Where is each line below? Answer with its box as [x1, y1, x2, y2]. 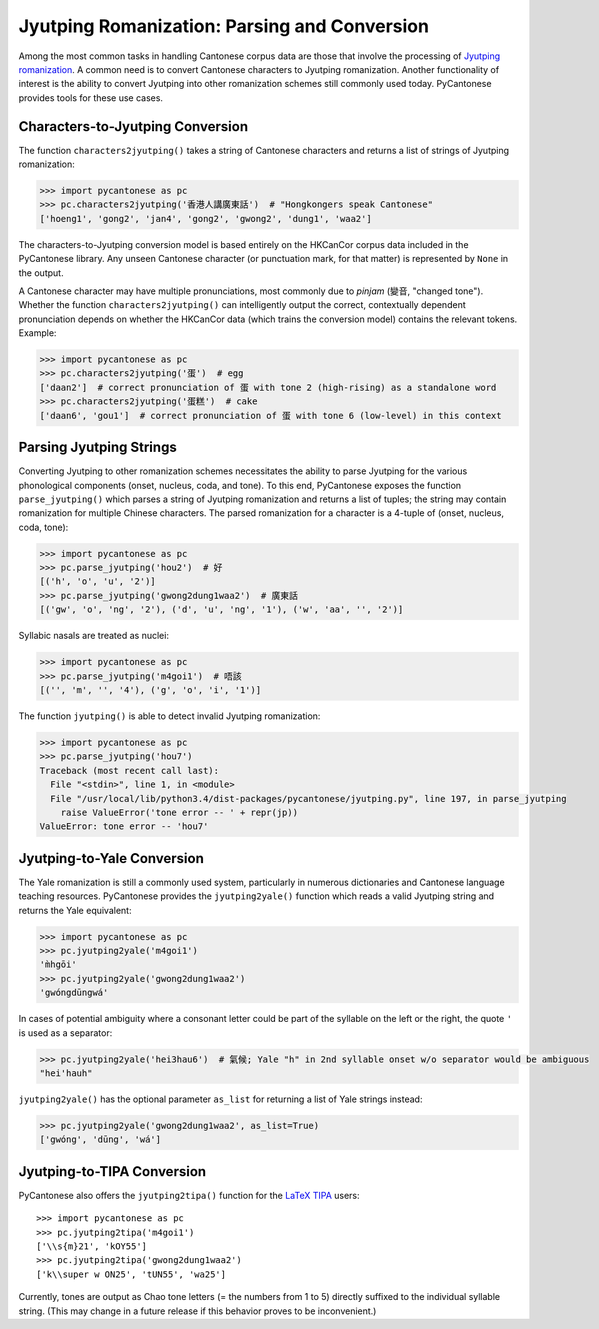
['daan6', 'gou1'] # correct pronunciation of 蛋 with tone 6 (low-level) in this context [39, 410, 502, 421]
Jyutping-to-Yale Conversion [18, 850, 205, 867]
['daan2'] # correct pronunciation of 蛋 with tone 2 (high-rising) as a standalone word [39, 381, 497, 393]
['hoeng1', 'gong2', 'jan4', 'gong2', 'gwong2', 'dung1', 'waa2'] [39, 213, 372, 224]
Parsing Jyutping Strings [18, 439, 177, 456]
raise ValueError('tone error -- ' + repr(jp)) [60, 806, 299, 818]
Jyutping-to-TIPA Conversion [18, 1163, 207, 1180]
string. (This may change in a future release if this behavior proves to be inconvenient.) [18, 1305, 377, 1317]
